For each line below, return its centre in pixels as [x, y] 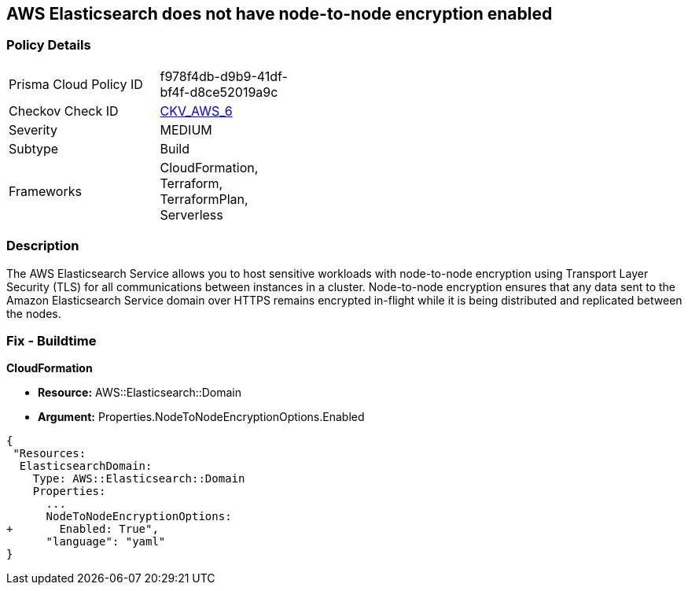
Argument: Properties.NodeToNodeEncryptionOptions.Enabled [201, 417]
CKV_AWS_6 [196, 111]
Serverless [191, 214]
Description [43, 246]
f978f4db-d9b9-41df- [224, 76]
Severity [33, 129]
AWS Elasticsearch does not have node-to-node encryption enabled [280, 14]
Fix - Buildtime [52, 340]
